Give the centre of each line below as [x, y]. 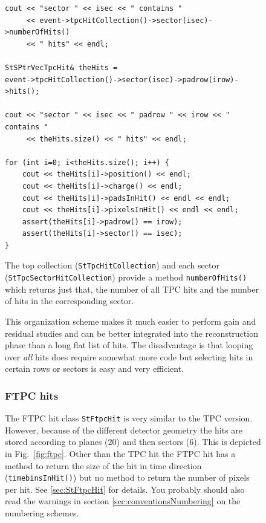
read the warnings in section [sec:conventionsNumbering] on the [123, 501]
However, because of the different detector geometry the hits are [124, 430]
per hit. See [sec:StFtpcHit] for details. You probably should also [125, 489]
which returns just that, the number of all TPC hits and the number [132, 289]
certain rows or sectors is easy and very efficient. [95, 369]
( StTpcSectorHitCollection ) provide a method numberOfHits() [126, 277]
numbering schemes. [42, 513]
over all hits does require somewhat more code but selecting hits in [129, 356]
